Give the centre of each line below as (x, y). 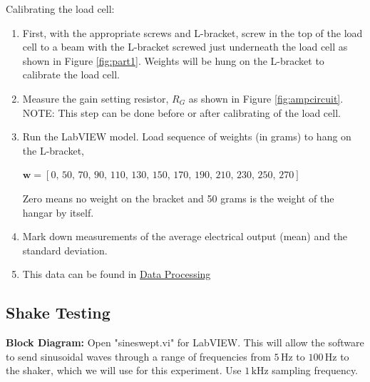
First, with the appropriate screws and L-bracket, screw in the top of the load (192, 32)
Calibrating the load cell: (60, 9)
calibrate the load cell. (71, 74)
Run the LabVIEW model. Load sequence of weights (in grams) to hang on (187, 136)
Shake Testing (58, 313)
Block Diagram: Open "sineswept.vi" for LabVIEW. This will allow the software (185, 342)
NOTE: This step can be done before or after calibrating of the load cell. (181, 112)
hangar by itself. (58, 212)
